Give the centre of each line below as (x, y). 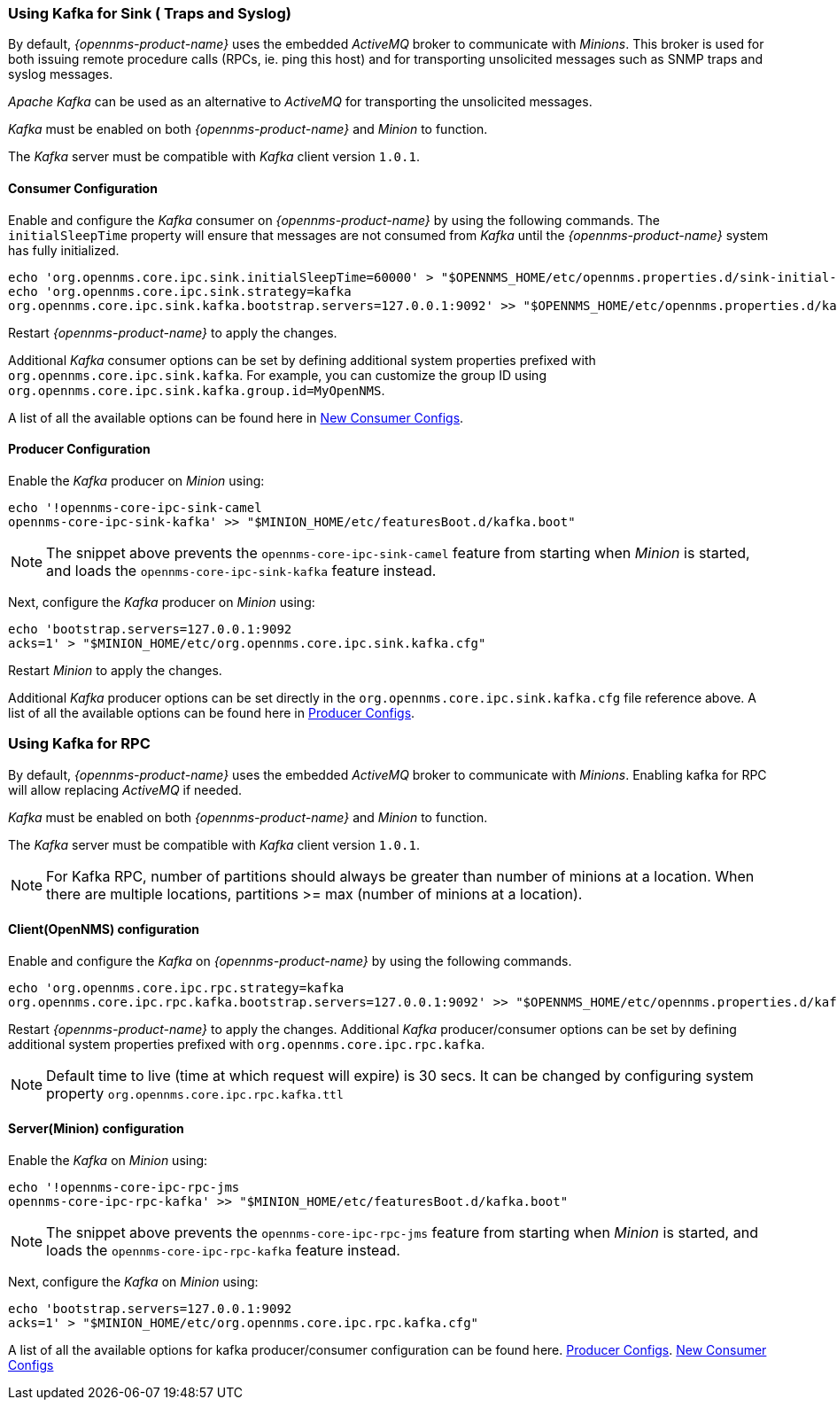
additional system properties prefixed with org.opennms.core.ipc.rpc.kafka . (247, 1044)
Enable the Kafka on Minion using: (108, 1160)
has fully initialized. (64, 250)
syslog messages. (61, 74)
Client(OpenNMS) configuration (104, 929)
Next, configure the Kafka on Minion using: (133, 1282)
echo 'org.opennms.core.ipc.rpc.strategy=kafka (176, 987)
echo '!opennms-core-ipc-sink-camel (135, 507)
